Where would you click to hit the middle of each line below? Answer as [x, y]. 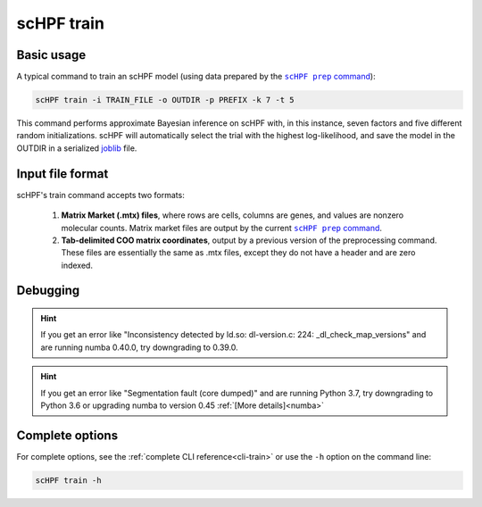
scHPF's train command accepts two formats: [100, 195]
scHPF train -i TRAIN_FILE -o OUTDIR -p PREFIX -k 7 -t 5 [165, 100]
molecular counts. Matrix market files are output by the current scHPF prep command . [222, 228]
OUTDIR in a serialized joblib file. [77, 148]
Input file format [62, 174]
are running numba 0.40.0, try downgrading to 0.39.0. [139, 347]
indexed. [77, 265]
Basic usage [51, 55]
